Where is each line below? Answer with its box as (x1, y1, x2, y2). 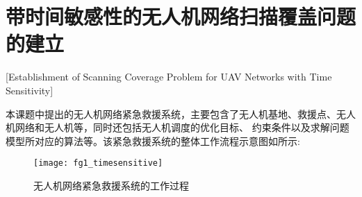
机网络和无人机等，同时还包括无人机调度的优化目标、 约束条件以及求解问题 (6, 120, 349, 135)
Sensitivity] (6, 83, 54, 97)
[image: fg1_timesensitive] (33, 158, 163, 169)
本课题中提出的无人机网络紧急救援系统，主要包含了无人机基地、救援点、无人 (6, 106, 356, 121)
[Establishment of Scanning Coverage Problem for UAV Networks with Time (6, 69, 332, 84)
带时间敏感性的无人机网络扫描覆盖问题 (6, 2, 356, 31)
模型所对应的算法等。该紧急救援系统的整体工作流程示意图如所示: (6, 133, 300, 148)
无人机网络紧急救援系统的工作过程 (33, 178, 189, 192)
